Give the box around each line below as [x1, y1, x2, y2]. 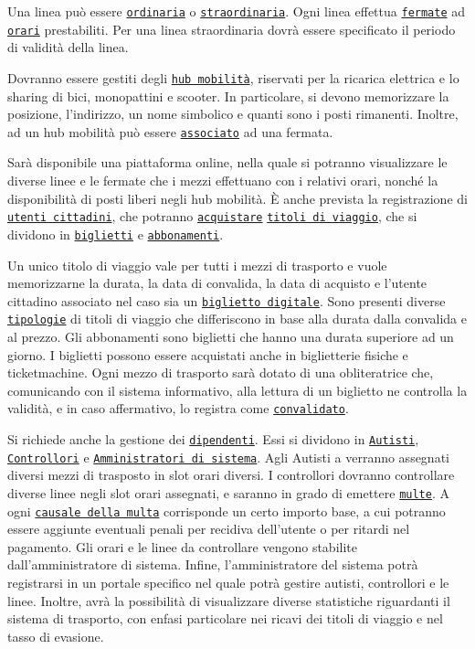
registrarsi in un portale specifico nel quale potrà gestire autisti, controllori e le [7, 573, 449, 592]
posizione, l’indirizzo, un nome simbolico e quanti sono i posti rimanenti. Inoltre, [7, 104, 459, 123]
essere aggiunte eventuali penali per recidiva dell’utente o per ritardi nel [7, 519, 410, 538]
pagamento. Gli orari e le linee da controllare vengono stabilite [7, 537, 357, 556]
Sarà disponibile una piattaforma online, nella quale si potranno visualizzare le [7, 153, 448, 172]
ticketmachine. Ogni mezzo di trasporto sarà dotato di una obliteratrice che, [7, 363, 434, 382]
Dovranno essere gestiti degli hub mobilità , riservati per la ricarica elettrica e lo [7, 68, 459, 87]
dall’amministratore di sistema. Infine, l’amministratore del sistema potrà [7, 555, 418, 574]
